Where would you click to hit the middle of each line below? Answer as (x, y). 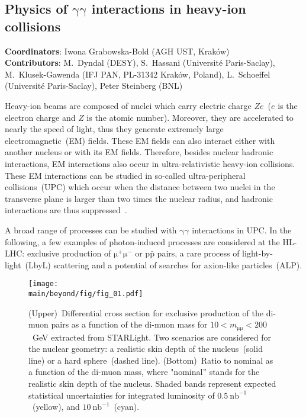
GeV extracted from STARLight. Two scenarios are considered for (152, 337)
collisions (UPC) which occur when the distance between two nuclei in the (140, 187)
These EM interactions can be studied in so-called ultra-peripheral (125, 175)
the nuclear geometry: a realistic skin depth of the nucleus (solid (146, 349)
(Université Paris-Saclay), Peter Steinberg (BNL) (94, 86)
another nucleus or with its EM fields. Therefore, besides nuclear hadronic (139, 152)
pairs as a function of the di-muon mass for (129, 324)
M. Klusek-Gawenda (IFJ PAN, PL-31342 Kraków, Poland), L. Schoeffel (138, 74)
